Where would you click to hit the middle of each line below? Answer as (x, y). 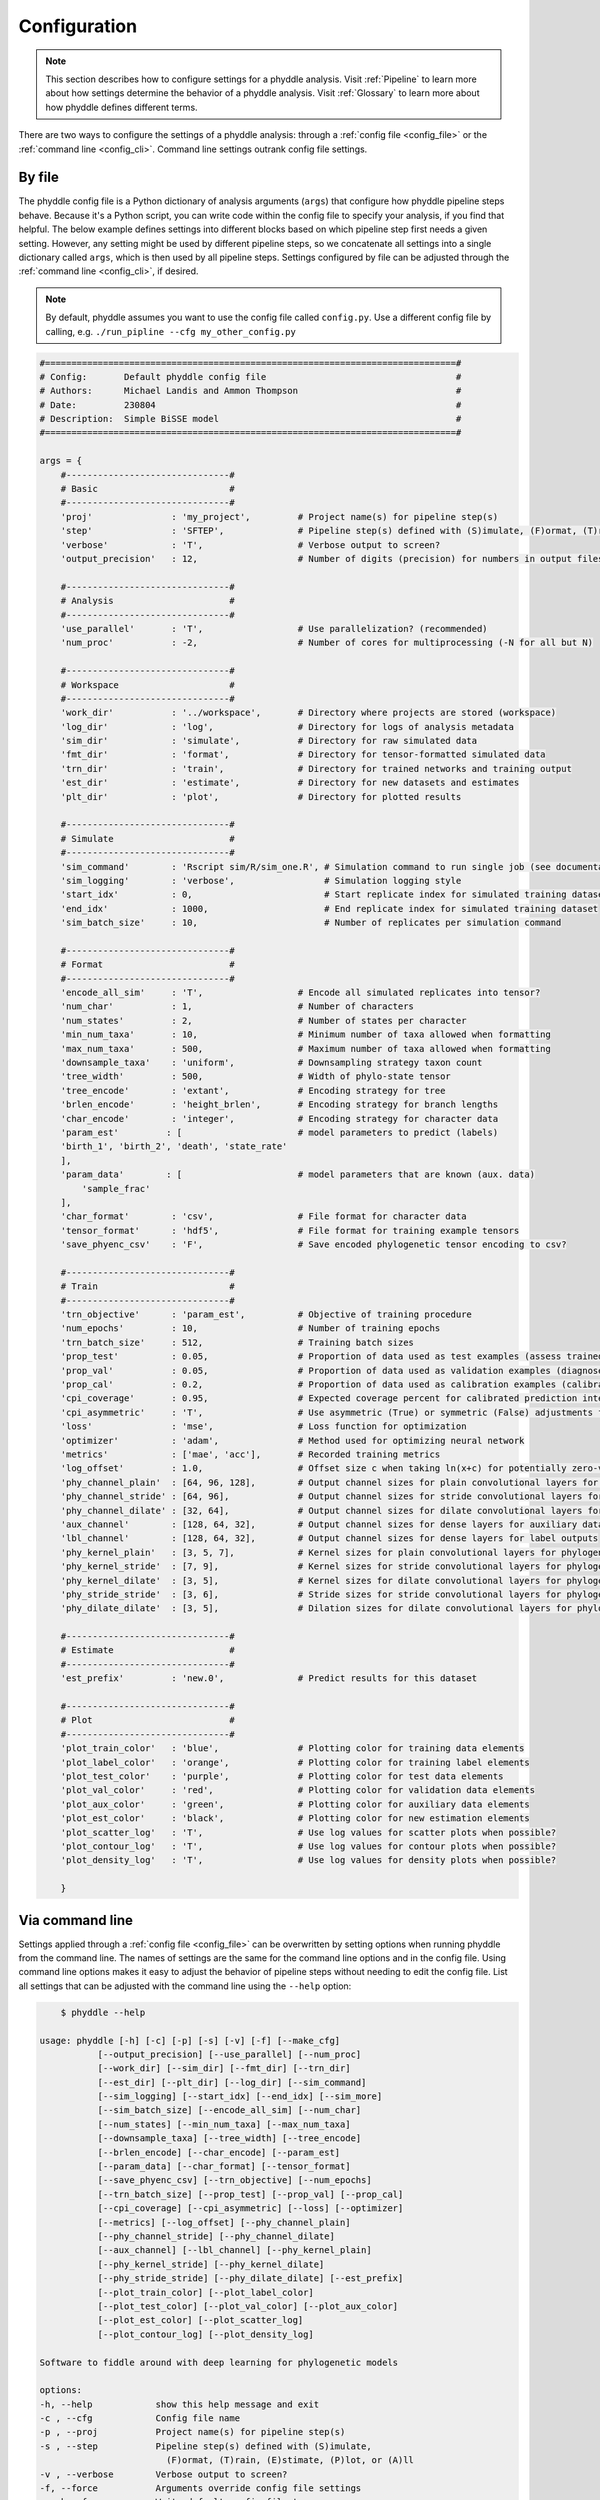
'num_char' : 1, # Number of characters (237, 1006)
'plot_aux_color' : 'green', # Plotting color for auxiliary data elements (295, 1804)
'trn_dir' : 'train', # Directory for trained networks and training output (316, 768)
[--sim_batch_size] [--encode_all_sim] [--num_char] (229, 2110)
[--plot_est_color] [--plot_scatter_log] (200, 2320)
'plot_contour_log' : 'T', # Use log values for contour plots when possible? (308, 1846)
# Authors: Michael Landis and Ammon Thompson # (250, 391)
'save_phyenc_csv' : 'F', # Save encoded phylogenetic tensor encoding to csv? (313, 1244)
